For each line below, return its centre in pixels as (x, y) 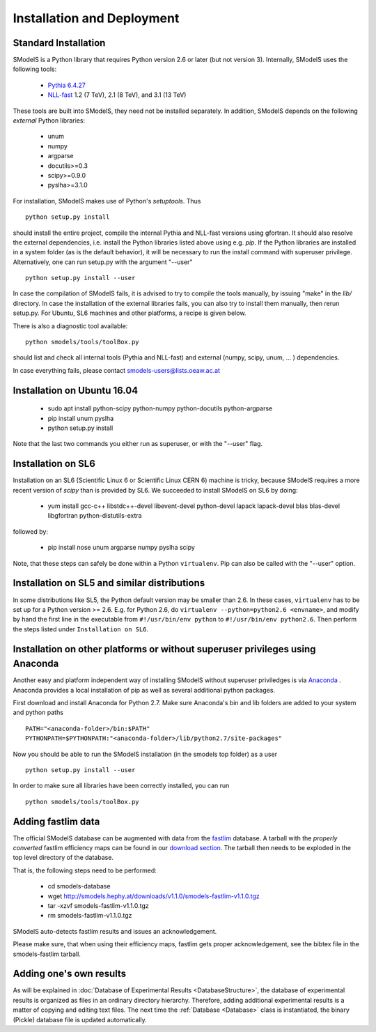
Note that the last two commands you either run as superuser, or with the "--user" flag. (138, 444)
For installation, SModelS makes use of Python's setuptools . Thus (107, 201)
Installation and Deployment (96, 18)
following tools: (35, 69)
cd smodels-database (79, 886)
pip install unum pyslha (81, 418)
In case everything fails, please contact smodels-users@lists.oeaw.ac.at (117, 370)
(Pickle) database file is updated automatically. (80, 1019)
